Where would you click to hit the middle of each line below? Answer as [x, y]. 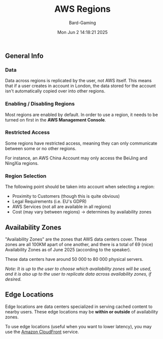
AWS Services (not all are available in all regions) [62, 207]
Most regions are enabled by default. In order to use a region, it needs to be [81, 115]
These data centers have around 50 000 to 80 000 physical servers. [74, 259]
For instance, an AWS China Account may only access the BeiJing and [76, 158]
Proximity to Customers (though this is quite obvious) [66, 196]
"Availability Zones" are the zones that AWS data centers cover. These [76, 239]
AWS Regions [82, 9]
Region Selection [26, 176]
